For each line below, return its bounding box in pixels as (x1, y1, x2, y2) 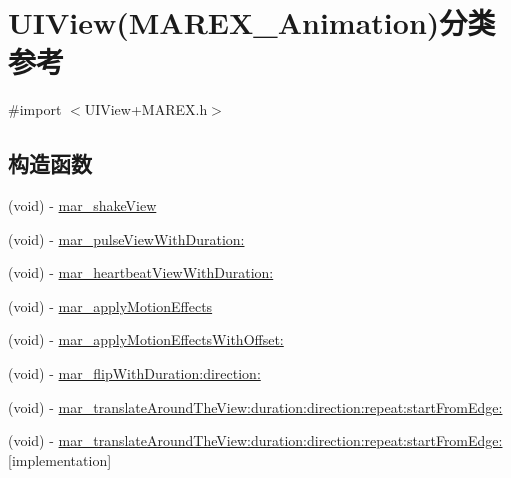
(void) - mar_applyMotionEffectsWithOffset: (8, 329, 284, 350)
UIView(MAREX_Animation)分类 (8, 2, 496, 43)
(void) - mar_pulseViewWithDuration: (8, 228, 245, 249)
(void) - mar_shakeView (8, 195, 157, 216)
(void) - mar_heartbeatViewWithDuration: (8, 262, 274, 283)
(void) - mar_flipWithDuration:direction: (8, 363, 261, 384)
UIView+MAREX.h (84, 99, 208, 120)
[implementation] (8, 449, 112, 470)
